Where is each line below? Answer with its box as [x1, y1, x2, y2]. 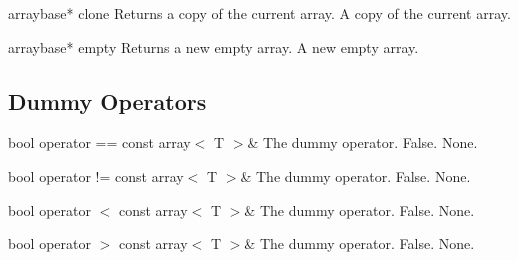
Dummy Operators [8, 85, 207, 116]
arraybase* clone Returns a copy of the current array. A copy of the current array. [8, 3, 511, 23]
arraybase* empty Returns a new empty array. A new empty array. [8, 36, 419, 57]
